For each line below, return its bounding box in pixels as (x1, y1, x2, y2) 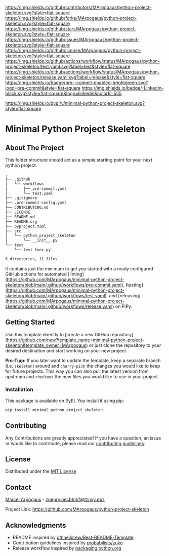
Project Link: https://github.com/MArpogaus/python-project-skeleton (5, 506, 149, 512)
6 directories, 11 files (5, 256, 58, 261)
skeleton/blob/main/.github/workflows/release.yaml (5, 303, 113, 309)
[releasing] (118, 292, 141, 298)
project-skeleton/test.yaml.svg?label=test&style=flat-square (5, 63, 131, 69)
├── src (5, 228, 22, 233)
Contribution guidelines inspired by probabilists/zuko (12, 539, 123, 546)
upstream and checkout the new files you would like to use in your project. (5, 373, 159, 379)
